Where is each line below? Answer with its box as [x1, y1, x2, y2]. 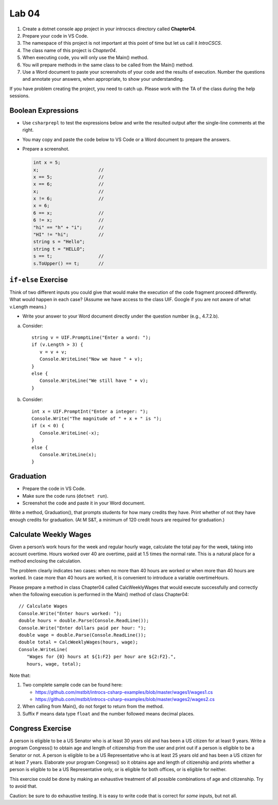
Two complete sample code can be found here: [22, 682, 123, 688]
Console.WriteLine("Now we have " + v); [39, 356, 143, 362]
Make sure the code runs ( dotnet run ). [22, 493, 109, 499]
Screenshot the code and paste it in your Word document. [22, 500, 145, 506]
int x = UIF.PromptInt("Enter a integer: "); [31, 408, 149, 414]
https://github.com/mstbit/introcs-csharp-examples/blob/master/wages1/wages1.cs [35, 689, 213, 695]
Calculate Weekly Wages [9, 530, 92, 539]
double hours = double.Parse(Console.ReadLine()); [19, 618, 149, 624]
